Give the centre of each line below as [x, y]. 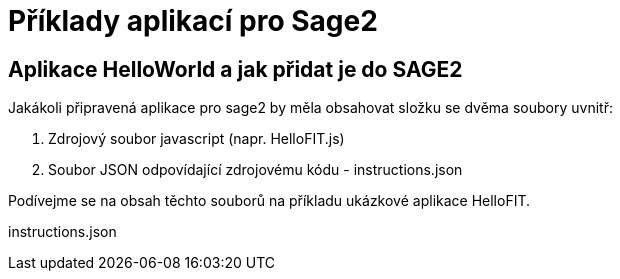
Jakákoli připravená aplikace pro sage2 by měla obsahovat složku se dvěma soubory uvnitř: [310, 108]
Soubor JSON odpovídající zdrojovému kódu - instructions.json [255, 170]
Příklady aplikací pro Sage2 [193, 21]
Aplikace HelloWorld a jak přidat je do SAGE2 [235, 69]
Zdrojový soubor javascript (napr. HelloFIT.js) [196, 139]
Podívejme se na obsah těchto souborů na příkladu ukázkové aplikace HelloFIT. [269, 201]
